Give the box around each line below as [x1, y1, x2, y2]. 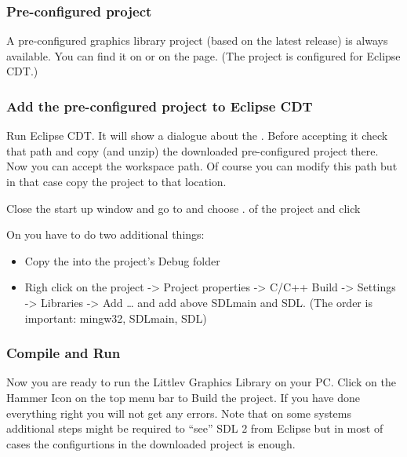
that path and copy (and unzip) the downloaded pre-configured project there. [6, 142, 379, 159]
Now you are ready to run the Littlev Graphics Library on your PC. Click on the [6, 374, 396, 390]
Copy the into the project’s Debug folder [24, 252, 220, 269]
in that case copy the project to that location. [6, 174, 227, 189]
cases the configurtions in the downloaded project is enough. [6, 435, 296, 452]
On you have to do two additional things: [6, 226, 205, 243]
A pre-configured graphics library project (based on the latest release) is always [6, 32, 388, 49]
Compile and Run [6, 343, 121, 363]
